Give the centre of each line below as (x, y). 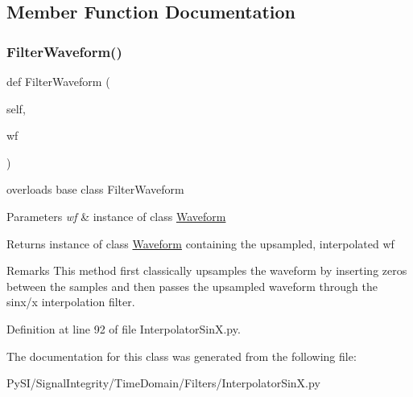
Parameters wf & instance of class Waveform (116, 216)
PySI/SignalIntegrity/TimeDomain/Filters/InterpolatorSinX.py (163, 383)
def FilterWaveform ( (58, 81)
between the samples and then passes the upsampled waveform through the (192, 286)
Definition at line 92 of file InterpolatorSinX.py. (124, 328)
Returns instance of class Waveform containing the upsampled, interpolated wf (200, 243)
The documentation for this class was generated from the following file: (182, 356)
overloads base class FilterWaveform (95, 189)
